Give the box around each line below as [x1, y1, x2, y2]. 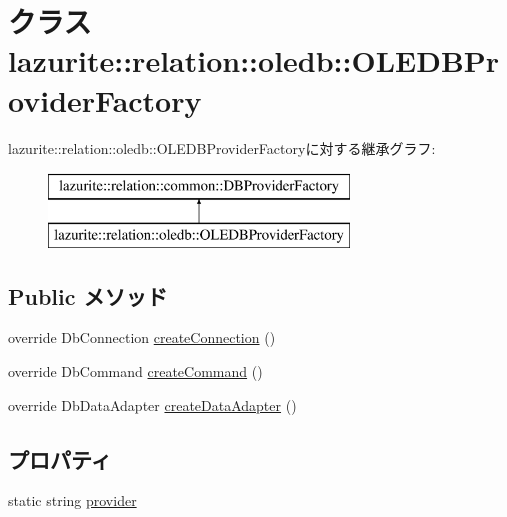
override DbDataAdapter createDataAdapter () [8, 394, 297, 415]
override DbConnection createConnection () [8, 327, 276, 348]
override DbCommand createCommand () [8, 361, 263, 382]
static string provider [8, 490, 137, 511]
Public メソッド [8, 280, 168, 311]
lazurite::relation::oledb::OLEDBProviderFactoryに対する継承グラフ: [8, 137, 436, 158]
